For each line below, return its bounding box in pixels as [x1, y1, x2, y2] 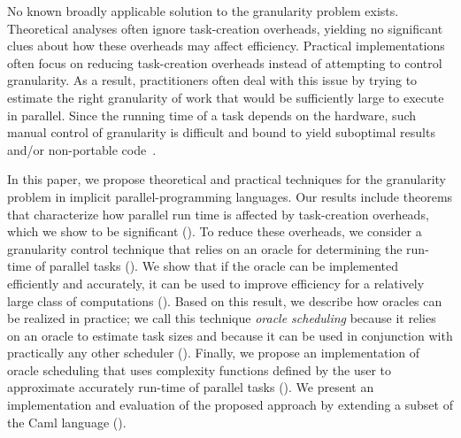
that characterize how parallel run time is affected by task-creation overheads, [7, 204, 429, 223]
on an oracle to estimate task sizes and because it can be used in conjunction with [7, 326, 453, 344]
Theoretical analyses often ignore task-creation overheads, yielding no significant [7, 19, 443, 37]
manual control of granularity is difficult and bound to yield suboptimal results [7, 123, 435, 142]
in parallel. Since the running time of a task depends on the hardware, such [7, 105, 417, 124]
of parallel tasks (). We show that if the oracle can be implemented [35, 257, 399, 275]
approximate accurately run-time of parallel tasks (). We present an [7, 378, 374, 396]
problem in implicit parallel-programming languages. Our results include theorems [7, 187, 453, 205]
